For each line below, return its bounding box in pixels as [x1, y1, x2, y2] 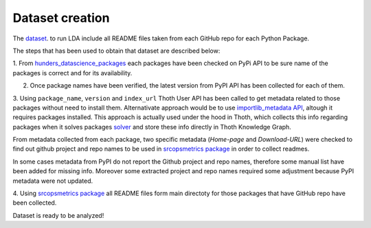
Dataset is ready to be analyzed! [12, 211, 104, 219]
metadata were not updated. [12, 177, 93, 185]
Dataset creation [12, 10, 110, 25]
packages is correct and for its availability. [12, 68, 133, 77]
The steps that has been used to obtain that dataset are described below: [12, 47, 221, 55]
